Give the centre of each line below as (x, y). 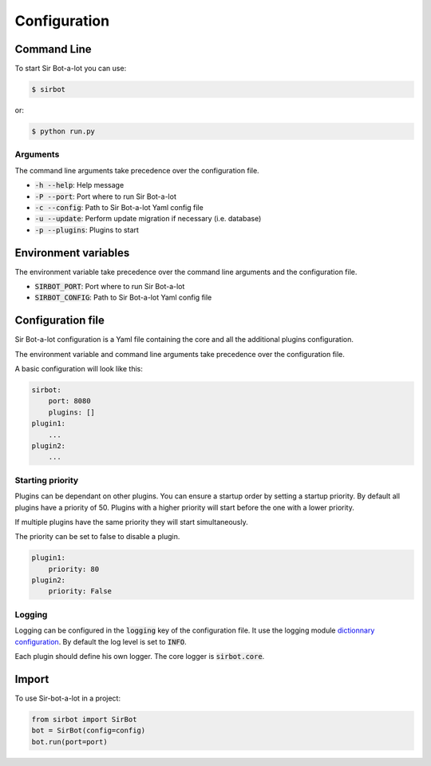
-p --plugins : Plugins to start (87, 230)
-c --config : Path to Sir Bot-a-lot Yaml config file (119, 207)
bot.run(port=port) (69, 742)
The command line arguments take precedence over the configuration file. (137, 170)
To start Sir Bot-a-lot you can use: (71, 69)
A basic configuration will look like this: (79, 369)
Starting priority (47, 480)
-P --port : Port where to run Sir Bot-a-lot (106, 196)
